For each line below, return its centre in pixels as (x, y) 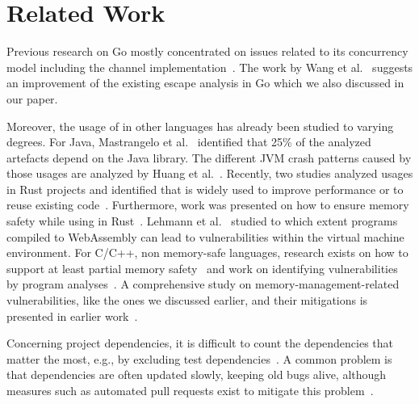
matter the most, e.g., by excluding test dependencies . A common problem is (199, 358)
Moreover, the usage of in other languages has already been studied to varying (200, 126)
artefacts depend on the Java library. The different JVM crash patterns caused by (209, 157)
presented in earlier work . (72, 316)
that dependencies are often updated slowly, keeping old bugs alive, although (197, 375)
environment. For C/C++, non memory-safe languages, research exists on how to (207, 253)
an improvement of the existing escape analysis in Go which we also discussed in (205, 83)
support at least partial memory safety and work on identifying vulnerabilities (202, 268)
